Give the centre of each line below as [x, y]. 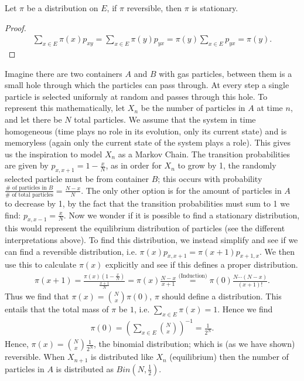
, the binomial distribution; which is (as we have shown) [194, 344]
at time [270, 108]
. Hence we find [245, 308]
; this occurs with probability [210, 179]
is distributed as [85, 368]
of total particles [33, 195]
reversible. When [35, 357]
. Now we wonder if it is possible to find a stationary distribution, [182, 215]
